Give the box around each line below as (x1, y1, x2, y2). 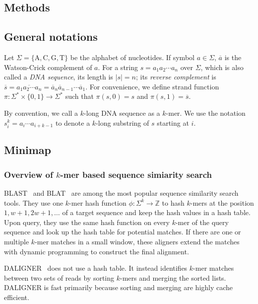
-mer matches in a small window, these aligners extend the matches (35, 236, 240, 246)
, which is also (200, 62, 244, 72)
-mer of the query (175, 217, 229, 227)
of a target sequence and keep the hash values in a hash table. (62, 207, 251, 218)
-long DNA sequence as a (84, 107, 160, 118)
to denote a (55, 117, 90, 128)
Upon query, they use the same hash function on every (4, 217, 170, 227)
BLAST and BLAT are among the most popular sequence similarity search (4, 188, 239, 198)
